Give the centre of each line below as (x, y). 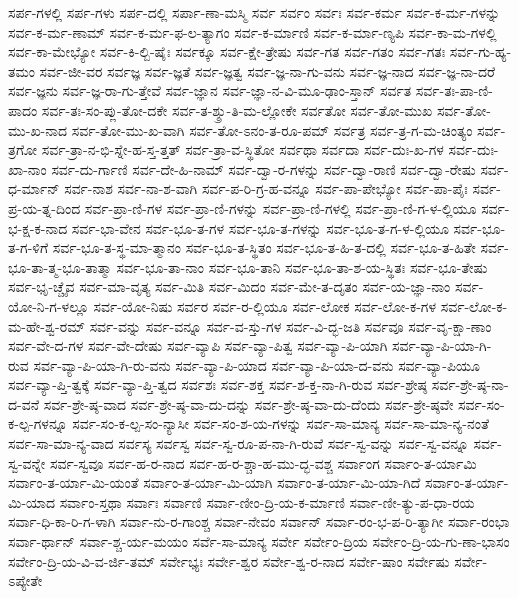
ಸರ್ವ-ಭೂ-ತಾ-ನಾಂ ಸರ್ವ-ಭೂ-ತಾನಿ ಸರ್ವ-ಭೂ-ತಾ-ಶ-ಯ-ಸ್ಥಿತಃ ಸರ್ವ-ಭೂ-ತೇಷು (302, 266)
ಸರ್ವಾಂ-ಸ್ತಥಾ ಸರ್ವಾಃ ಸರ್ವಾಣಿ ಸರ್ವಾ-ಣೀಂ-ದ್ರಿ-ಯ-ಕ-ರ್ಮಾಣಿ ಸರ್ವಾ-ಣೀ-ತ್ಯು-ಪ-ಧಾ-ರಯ (267, 501)
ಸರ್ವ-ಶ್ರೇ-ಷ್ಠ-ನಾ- (470, 384)
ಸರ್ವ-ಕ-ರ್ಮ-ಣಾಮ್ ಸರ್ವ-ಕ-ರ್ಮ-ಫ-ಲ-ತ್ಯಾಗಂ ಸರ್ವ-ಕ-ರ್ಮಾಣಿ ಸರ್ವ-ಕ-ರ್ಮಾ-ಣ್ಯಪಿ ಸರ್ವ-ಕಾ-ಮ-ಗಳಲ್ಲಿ (252, 31)
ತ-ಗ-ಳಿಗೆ (28, 247)
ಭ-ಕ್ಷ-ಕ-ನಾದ (38, 227)
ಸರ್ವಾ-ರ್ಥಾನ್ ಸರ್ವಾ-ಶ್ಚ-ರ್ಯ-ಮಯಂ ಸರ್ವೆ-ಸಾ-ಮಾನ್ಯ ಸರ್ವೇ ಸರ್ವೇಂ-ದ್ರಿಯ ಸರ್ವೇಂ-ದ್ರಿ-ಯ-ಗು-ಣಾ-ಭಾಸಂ (259, 541)
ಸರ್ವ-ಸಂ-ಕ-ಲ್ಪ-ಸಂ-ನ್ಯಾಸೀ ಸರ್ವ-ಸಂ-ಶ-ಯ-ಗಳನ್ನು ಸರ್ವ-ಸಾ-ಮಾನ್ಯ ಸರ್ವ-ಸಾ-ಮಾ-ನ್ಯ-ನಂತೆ (280, 423)
